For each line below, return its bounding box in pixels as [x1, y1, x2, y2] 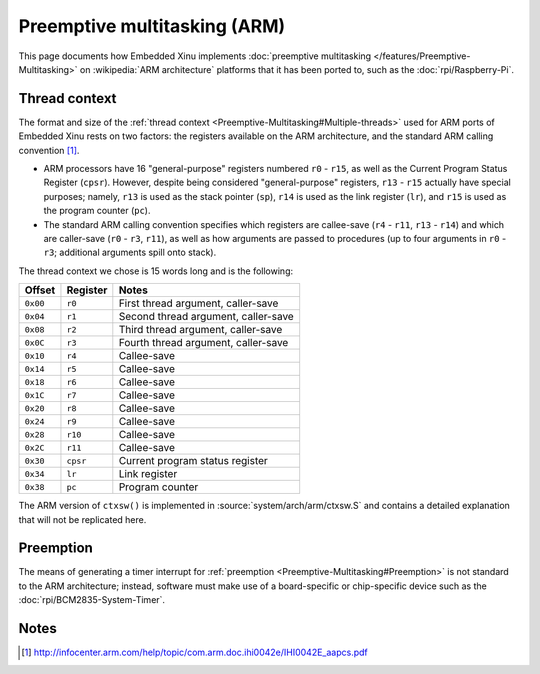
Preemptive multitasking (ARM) [18, 15, 286, 37]
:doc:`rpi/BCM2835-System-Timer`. [18, 594, 165, 606]
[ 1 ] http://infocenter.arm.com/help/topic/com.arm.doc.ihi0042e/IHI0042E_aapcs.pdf [21, 646, 369, 659]
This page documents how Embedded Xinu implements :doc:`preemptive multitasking [18, 50, 372, 62]
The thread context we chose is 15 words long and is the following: [18, 265, 294, 277]
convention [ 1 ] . [18, 144, 80, 156]
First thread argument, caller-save [118, 296, 279, 310]
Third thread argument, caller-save [118, 323, 283, 337]
